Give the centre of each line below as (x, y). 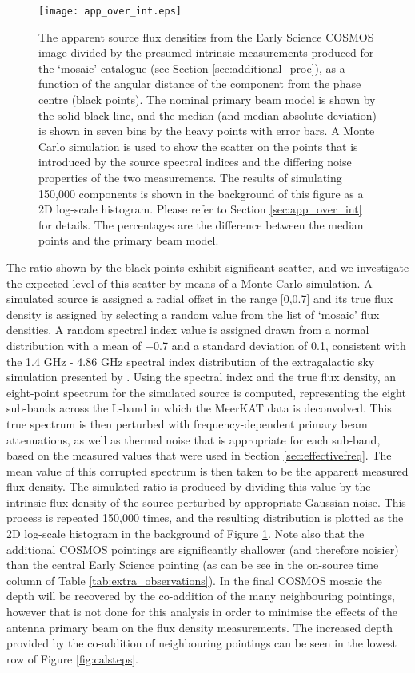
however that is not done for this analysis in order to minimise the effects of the (202, 612)
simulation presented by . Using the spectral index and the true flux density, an (202, 377)
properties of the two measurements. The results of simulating (190, 177)
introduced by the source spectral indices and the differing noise (195, 162)
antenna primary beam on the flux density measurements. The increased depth (200, 627)
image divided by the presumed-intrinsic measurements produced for (206, 52)
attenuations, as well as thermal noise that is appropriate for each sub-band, (194, 439)
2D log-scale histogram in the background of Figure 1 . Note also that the (186, 534)
